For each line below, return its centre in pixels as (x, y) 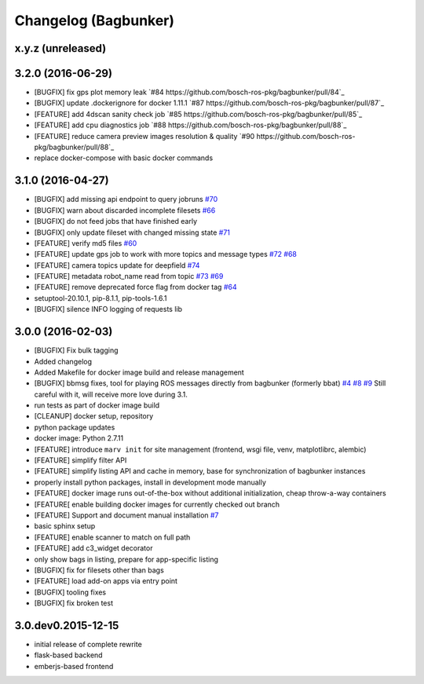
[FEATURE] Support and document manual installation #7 (126, 515)
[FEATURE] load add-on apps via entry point (106, 581)
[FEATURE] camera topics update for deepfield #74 (117, 265)
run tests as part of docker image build (97, 405)
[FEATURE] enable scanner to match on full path (112, 537)
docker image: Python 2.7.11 (79, 438)
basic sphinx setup (65, 526)
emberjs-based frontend (74, 666)
